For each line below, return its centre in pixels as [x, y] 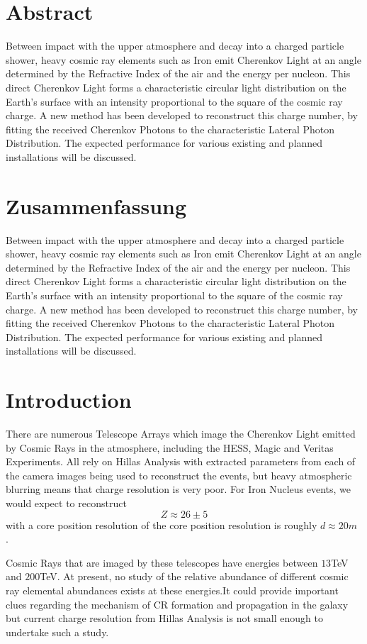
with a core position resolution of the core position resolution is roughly [162, 524]
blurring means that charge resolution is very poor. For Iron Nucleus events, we [179, 489]
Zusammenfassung [96, 205]
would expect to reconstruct [66, 503]
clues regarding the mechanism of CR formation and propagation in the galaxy [177, 604]
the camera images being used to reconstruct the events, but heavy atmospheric [179, 475]
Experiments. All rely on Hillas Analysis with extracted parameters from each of [181, 461]
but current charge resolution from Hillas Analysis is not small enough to [164, 618]
